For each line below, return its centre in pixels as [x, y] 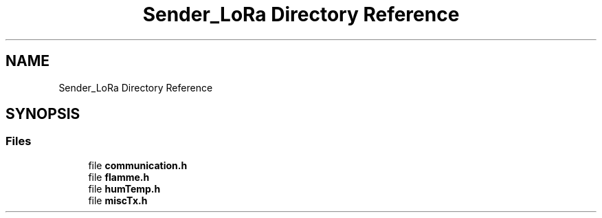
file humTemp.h [124, 188]
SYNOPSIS [43, 114]
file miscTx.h [118, 200]
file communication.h [138, 165]
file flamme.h [119, 177]
